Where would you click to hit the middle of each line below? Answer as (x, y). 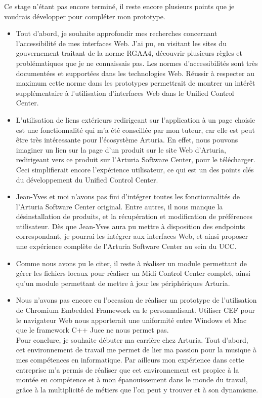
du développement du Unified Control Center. (87, 179)
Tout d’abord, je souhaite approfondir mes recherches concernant (117, 33)
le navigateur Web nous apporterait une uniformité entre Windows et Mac (131, 320)
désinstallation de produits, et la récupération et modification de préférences (134, 216)
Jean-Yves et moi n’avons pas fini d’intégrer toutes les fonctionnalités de (128, 196)
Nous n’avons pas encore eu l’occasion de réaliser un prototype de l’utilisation (136, 300)
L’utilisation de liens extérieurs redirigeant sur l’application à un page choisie (136, 119)
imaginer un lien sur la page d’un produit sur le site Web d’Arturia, (121, 149)
